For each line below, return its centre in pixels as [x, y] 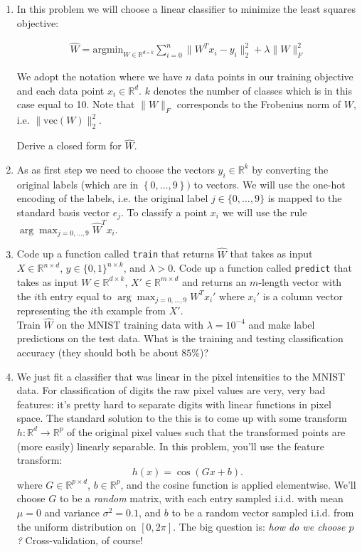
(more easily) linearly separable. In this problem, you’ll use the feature [170, 446]
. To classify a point [164, 212]
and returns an [214, 281]
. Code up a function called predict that [262, 268]
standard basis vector [63, 212]
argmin [108, 50]
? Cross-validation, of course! [80, 540]
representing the [52, 310]
